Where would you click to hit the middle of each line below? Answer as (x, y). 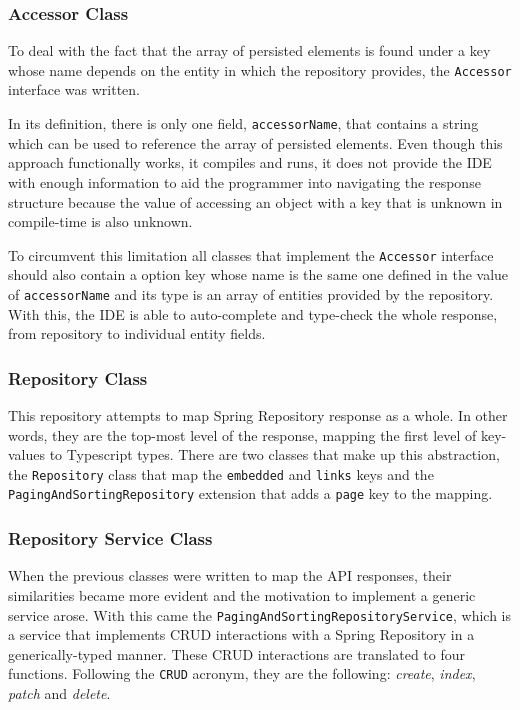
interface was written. (74, 89)
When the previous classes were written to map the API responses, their (230, 575)
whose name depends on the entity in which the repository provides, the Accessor (260, 69)
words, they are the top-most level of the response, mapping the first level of (242, 434)
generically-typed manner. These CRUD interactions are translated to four (237, 653)
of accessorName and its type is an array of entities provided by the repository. (251, 293)
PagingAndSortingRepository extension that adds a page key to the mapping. (250, 493)
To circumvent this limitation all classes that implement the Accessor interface (251, 254)
